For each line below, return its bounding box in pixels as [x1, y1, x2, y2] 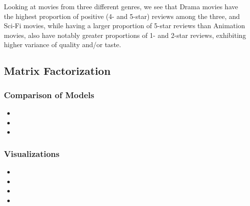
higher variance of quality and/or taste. [4, 39, 121, 50]
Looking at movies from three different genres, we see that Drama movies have [4, 1, 238, 11]
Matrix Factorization [4, 63, 111, 78]
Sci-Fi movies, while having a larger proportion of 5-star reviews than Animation [4, 20, 245, 31]
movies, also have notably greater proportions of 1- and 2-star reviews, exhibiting [4, 30, 246, 40]
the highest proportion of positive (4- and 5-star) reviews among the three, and [4, 11, 240, 21]
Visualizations [4, 147, 60, 159]
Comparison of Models [4, 88, 94, 101]
